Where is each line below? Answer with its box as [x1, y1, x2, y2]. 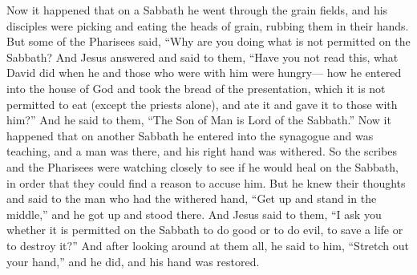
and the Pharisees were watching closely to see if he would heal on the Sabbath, [6, 158, 399, 175]
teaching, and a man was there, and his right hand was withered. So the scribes [6, 143, 398, 160]
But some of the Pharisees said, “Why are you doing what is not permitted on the [6, 33, 411, 50]
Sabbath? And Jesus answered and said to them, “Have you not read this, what [6, 48, 399, 65]
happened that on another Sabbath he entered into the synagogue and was [6, 127, 374, 144]
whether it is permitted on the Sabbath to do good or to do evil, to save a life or [6, 221, 403, 238]
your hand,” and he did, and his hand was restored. [6, 253, 260, 269]
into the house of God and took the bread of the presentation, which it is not [6, 79, 386, 96]
